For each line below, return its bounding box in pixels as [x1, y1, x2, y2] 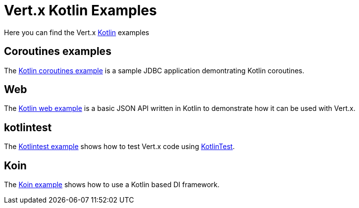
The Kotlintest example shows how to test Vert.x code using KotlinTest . [4, 142, 235, 151]
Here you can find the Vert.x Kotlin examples [4, 28, 150, 37]
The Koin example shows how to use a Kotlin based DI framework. [4, 180, 220, 189]
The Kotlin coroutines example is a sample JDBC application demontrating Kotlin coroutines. [4, 66, 305, 75]
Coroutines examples [4, 45, 111, 58]
